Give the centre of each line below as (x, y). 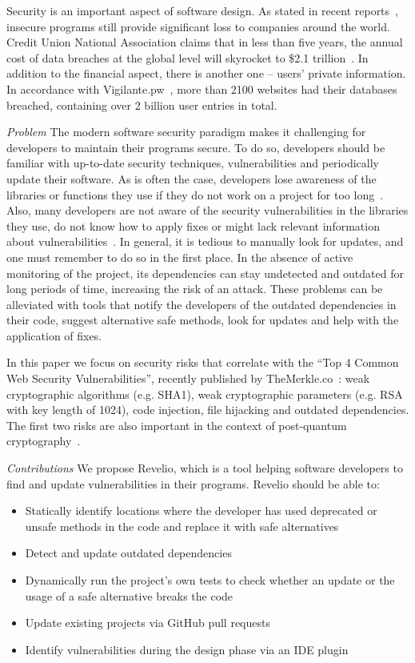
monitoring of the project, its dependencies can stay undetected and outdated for (205, 273)
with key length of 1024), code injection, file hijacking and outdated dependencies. (208, 410)
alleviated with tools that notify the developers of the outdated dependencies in (202, 304)
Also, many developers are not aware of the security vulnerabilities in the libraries (207, 210)
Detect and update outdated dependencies (128, 553)
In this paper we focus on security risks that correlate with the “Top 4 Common (203, 362)
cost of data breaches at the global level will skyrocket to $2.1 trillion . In (188, 57)
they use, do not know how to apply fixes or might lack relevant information (193, 225)
